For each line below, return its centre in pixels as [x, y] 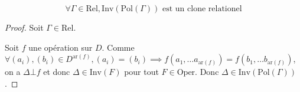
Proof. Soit [24, 27]
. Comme [118, 47]
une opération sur [61, 47]
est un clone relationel [202, 9]
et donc [57, 72]
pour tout [141, 72]
